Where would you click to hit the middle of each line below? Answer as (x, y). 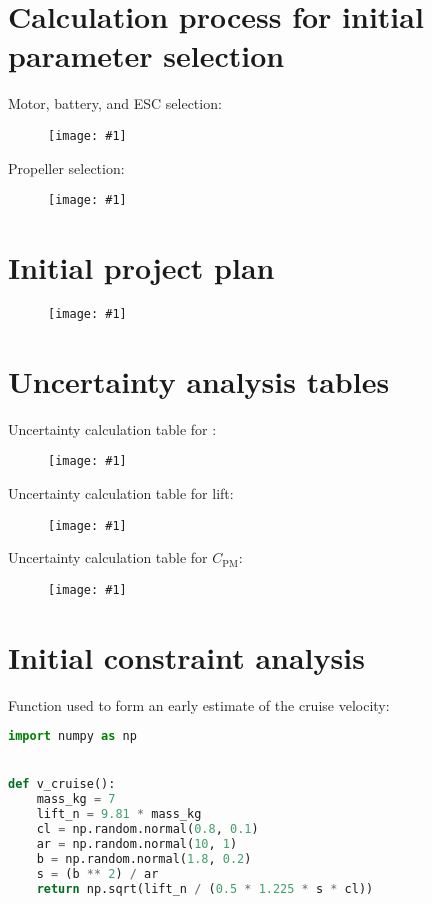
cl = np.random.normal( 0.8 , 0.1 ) (147, 829)
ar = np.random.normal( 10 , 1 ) (137, 843)
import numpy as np (72, 736)
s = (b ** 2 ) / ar (97, 873)
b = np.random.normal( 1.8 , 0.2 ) (144, 858)
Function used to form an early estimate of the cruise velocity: (199, 704)
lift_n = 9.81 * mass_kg (119, 814)
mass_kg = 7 (76, 799)
